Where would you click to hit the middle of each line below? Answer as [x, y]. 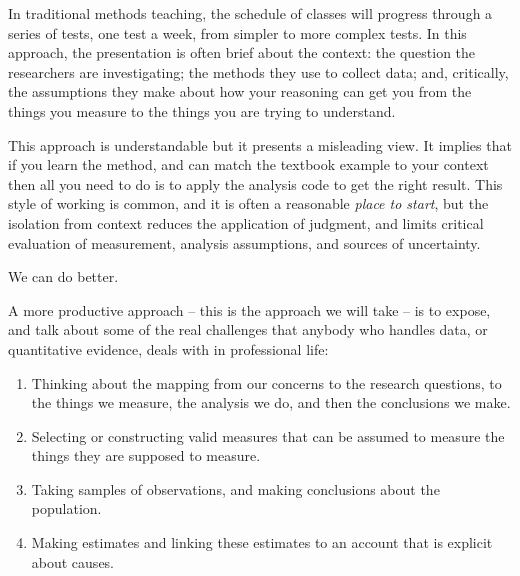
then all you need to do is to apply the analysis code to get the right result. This [255, 183]
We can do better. [63, 276]
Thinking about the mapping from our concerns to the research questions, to [266, 382]
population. [66, 508]
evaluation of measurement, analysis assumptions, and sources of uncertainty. [244, 242]
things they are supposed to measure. [146, 455]
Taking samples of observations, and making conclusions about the [235, 488]
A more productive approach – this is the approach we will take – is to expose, [249, 309]
